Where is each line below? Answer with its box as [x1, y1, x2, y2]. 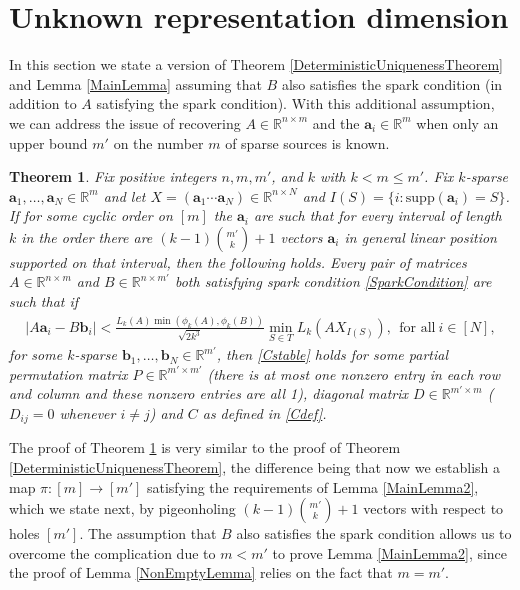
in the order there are [21, 226, 153, 247]
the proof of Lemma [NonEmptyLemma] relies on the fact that [9, 562, 393, 583]
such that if [9, 291, 79, 312]
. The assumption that [79, 523, 217, 544]
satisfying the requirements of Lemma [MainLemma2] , [146, 476, 479, 497]
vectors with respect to [363, 498, 504, 519]
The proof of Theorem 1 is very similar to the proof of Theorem [9, 437, 401, 458]
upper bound [9, 132, 88, 153]
